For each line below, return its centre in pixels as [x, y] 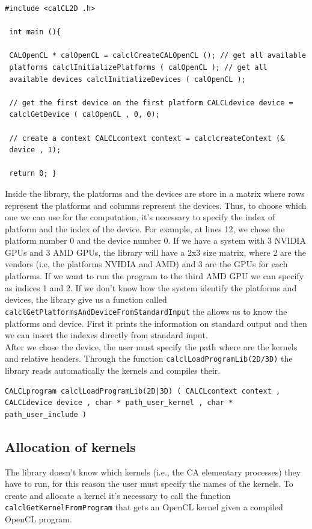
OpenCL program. [38, 518]
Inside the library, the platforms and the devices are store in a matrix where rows [155, 193]
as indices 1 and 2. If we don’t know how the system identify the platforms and [151, 287]
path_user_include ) [46, 414]
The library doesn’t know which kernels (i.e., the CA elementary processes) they [153, 472]
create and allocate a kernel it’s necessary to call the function [118, 495]
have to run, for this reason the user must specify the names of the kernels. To [149, 484]
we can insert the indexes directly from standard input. [106, 335]
